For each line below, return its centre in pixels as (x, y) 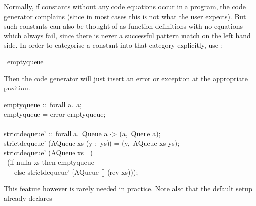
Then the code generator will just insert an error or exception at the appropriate (126, 78)
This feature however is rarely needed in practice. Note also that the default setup (128, 188)
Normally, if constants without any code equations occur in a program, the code (125, 6)
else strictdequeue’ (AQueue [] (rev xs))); (76, 171)
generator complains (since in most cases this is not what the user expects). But (125, 16)
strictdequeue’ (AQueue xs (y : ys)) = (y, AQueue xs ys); (92, 143)
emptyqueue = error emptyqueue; (55, 114)
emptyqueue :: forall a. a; (43, 104)
